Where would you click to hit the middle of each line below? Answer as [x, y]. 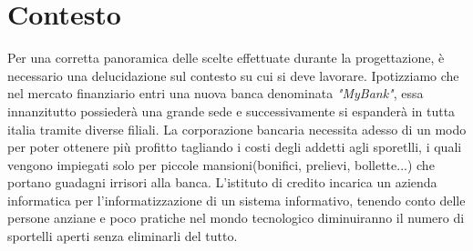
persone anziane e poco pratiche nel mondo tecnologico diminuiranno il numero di [236, 218]
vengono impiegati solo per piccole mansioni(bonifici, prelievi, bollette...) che [221, 164]
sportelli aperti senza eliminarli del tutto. [123, 236]
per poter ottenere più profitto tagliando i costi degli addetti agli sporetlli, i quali [235, 147]
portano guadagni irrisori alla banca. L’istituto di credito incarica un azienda [222, 182]
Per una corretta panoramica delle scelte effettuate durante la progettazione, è [226, 58]
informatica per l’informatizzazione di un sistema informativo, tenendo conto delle [236, 200]
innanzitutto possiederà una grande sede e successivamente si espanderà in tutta [231, 110]
